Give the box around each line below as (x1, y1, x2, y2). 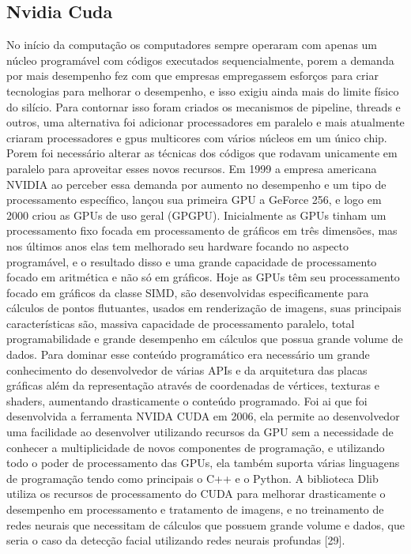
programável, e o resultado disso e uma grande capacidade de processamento (6, 253, 377, 269)
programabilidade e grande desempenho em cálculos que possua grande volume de (6, 330, 403, 347)
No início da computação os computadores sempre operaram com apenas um (6, 36, 378, 53)
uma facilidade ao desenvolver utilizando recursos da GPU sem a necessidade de (6, 424, 394, 440)
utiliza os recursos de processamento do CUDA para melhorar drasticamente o (6, 485, 386, 502)
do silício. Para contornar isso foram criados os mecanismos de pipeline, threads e (6, 98, 401, 115)
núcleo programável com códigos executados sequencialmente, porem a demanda (6, 51, 394, 68)
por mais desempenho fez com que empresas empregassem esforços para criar (6, 67, 379, 84)
